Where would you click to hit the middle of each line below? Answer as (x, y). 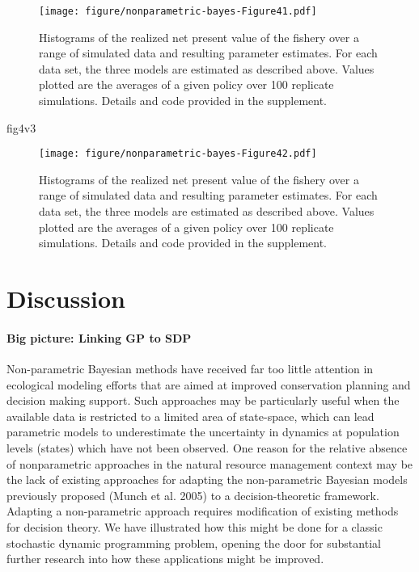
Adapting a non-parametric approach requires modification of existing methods (203, 511)
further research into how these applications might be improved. (165, 559)
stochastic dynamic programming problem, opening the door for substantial (194, 543)
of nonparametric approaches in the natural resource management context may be (210, 463)
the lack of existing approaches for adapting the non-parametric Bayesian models (207, 479)
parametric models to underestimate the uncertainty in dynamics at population (203, 432)
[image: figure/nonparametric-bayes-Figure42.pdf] (178, 154)
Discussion (66, 299)
